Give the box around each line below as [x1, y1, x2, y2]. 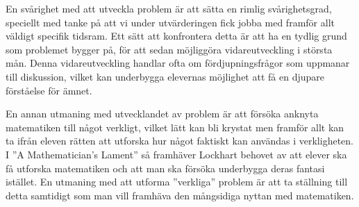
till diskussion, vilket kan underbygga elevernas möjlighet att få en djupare [6, 69, 324, 83]
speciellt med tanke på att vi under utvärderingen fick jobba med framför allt [6, 15, 335, 29]
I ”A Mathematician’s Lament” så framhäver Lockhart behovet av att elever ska [6, 147, 347, 161]
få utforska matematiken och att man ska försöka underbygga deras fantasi [6, 160, 325, 175]
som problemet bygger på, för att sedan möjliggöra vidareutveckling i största [6, 42, 333, 56]
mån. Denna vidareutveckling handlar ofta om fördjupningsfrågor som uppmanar [6, 56, 350, 70]
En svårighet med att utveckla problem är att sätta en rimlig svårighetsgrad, [6, 1, 332, 15]
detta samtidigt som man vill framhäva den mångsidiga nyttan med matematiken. [6, 188, 354, 202]
